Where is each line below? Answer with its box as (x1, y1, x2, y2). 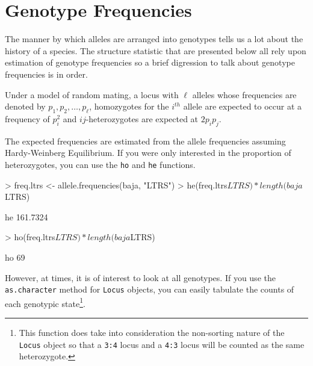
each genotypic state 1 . (5, 295, 85, 309)
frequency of (5, 112, 50, 125)
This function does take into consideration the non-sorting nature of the (19, 326, 285, 338)
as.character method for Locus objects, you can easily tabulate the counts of (5, 283, 294, 296)
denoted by (5, 100, 46, 113)
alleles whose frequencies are (192, 88, 297, 101)
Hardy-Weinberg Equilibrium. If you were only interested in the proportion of (5, 146, 291, 159)
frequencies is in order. (5, 67, 88, 80)
